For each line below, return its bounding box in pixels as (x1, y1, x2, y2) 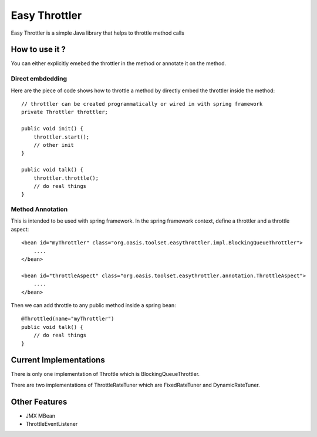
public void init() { (21, 125, 83, 132)
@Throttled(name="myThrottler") (21, 315, 114, 322)
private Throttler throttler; (21, 109, 109, 116)
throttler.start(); (33, 133, 90, 140)
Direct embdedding (11, 75, 68, 83)
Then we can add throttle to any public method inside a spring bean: (11, 301, 176, 308)
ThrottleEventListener (25, 421, 78, 428)
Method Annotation (11, 206, 68, 214)
